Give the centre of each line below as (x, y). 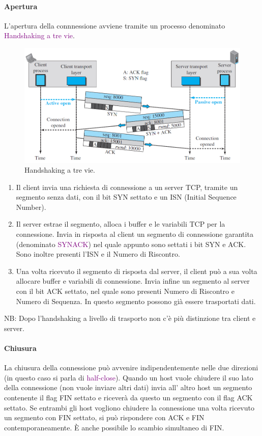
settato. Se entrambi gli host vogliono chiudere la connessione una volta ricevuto (129, 407)
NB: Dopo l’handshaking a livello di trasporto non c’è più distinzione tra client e (130, 318)
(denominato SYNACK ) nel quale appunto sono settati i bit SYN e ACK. (131, 244)
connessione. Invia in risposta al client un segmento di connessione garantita (135, 234)
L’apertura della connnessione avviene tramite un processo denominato (115, 25)
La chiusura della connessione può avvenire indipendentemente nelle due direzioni (131, 367)
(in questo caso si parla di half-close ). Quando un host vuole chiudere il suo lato (129, 377)
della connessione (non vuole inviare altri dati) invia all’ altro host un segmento (128, 387)
